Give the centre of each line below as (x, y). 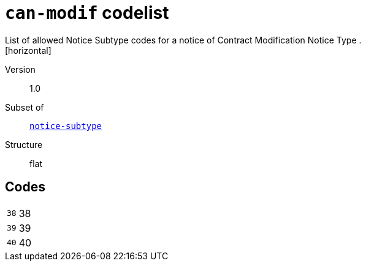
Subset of (25, 107)
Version (20, 69)
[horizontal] (28, 50)
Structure (24, 144)
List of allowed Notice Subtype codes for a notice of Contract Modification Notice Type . (183, 40)
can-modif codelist (87, 13)
